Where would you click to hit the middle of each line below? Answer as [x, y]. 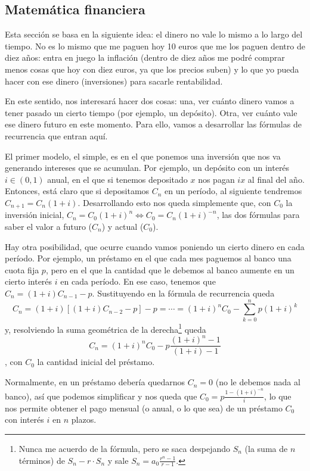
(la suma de [266, 449]
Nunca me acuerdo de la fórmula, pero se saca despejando [125, 449]
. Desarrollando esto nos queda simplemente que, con [174, 202]
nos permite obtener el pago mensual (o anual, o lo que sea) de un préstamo [144, 408]
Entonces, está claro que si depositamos [77, 191]
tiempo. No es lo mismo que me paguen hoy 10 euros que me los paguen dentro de [155, 46]
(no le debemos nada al [258, 382]
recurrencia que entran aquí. [56, 135]
